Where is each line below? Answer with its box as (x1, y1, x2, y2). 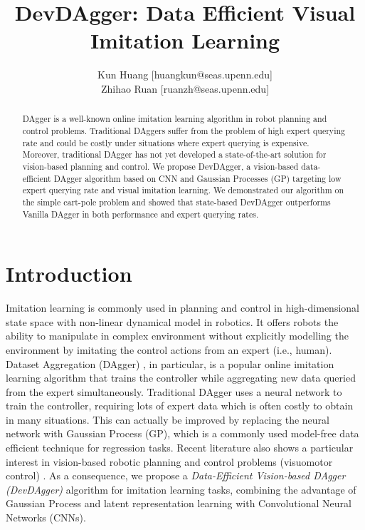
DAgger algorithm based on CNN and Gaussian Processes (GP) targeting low (53, 172, 342, 184)
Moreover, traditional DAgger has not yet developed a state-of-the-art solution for (22, 148, 327, 160)
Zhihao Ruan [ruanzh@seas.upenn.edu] (100, 81, 270, 96)
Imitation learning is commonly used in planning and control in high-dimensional (6, 300, 359, 315)
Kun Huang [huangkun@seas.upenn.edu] (97, 67, 273, 82)
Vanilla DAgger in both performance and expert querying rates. (22, 208, 259, 220)
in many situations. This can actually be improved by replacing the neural (6, 412, 329, 427)
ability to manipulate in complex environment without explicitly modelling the (6, 328, 349, 343)
